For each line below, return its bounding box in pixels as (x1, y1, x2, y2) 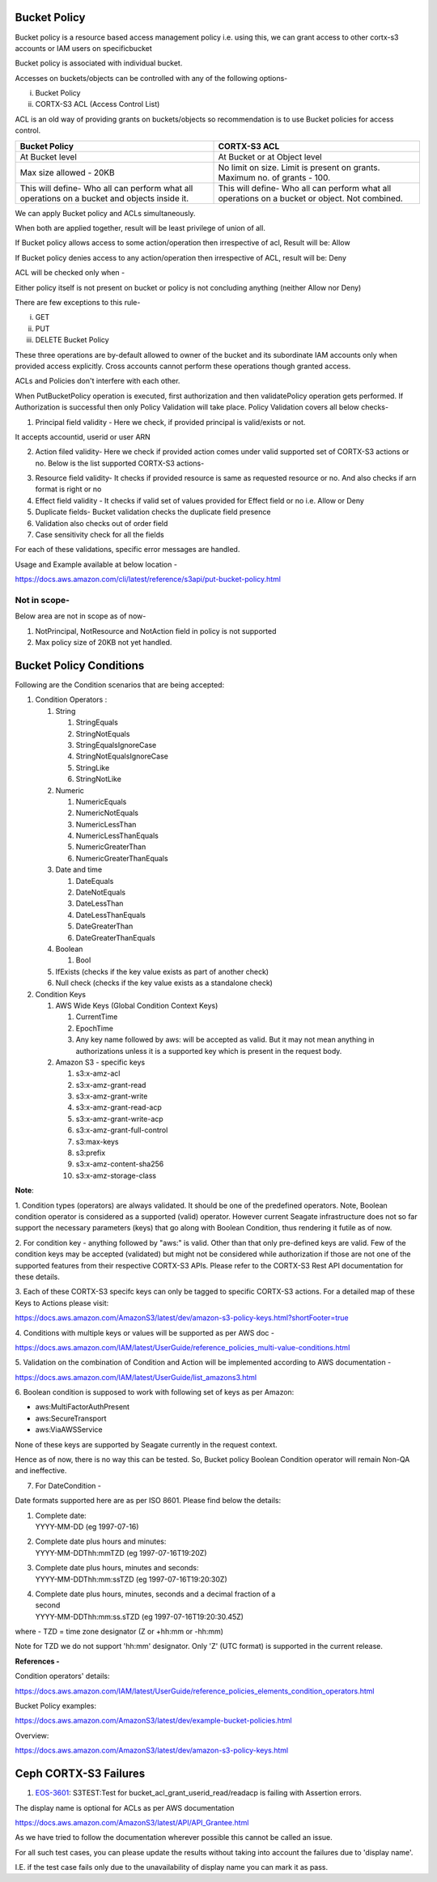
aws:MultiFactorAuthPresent (35, 1402, 129, 1412)
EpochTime (75, 1023, 113, 1033)
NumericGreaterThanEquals (75, 853, 169, 863)
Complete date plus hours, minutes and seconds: (35, 1563, 199, 1573)
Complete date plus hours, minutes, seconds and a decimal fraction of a (35, 1589, 276, 1599)
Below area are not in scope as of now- (15, 611, 146, 621)
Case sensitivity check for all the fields (35, 530, 165, 540)
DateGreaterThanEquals (75, 933, 155, 942)
